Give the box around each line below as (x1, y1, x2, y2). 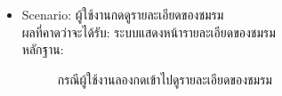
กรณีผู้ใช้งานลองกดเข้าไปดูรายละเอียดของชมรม (57, 69, 272, 88)
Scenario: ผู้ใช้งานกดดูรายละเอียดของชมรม (21, 5, 224, 23)
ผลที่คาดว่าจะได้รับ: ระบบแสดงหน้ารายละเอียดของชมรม (21, 22, 276, 41)
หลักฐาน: (21, 40, 64, 59)
